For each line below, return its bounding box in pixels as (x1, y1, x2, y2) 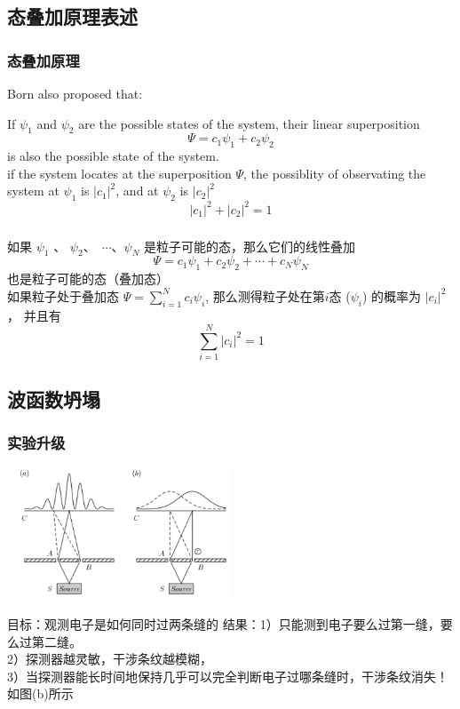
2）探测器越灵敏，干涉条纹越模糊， (7, 649, 212, 668)
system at (7, 181, 59, 200)
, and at (115, 181, 159, 200)
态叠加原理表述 (7, 3, 138, 30)
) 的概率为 (361, 286, 422, 305)
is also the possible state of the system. (7, 147, 219, 165)
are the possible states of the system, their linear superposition (78, 114, 420, 132)
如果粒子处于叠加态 (7, 286, 119, 305)
